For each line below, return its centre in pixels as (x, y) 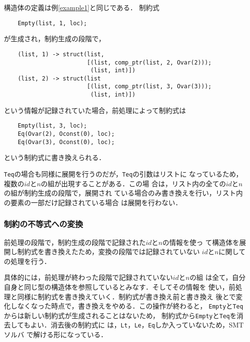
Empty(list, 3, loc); (52, 126)
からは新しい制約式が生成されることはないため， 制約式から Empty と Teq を (120, 315)
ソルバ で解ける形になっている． (56, 334)
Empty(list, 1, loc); (52, 23)
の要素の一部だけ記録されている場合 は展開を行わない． (93, 202)
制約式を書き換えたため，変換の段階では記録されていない (108, 252)
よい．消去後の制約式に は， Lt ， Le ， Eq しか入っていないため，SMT (137, 325)
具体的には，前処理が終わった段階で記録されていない (88, 277)
